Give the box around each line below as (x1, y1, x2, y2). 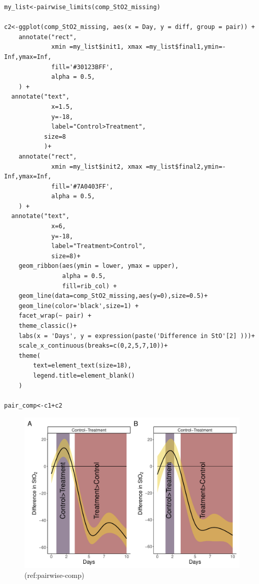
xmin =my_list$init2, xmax (51, 163, 143, 170)
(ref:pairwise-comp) (24, 570, 84, 580)
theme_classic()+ (18, 322, 77, 329)
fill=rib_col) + (62, 282, 117, 290)
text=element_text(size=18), (33, 362, 132, 370)
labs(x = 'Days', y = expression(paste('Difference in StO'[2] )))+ (18, 332, 255, 340)
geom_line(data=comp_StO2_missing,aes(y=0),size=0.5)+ (18, 292, 208, 300)
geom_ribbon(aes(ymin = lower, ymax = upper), (18, 262, 179, 270)
